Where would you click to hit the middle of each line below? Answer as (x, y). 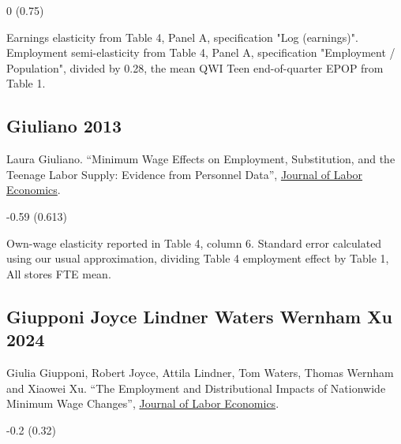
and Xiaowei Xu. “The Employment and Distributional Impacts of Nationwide (196, 388)
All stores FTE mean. (59, 273)
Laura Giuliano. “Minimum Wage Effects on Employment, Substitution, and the (201, 159)
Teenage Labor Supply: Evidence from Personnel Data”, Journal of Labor (185, 174)
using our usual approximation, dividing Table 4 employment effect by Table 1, (198, 258)
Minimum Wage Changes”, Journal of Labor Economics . (143, 403)
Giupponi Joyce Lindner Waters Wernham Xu (199, 316)
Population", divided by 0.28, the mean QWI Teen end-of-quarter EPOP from (195, 67)
